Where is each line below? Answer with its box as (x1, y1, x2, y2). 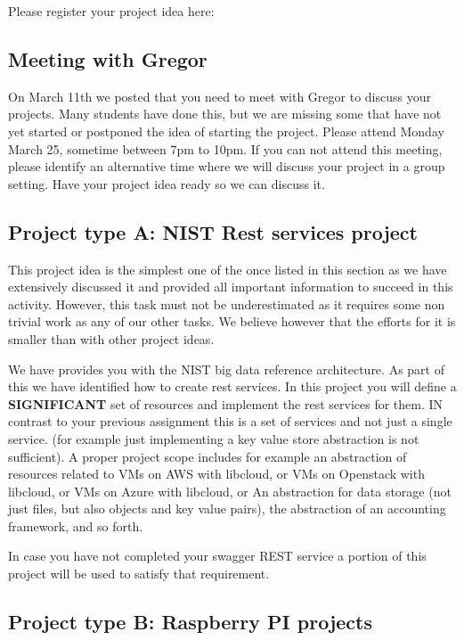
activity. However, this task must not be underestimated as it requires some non (8, 294, 445, 313)
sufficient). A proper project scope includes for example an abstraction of (8, 447, 407, 465)
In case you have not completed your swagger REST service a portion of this (8, 546, 427, 565)
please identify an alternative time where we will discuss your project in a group (8, 157, 445, 176)
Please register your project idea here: (8, 2, 215, 20)
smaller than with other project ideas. (8, 329, 215, 348)
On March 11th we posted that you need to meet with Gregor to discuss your (8, 86, 431, 105)
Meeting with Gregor (8, 45, 208, 72)
